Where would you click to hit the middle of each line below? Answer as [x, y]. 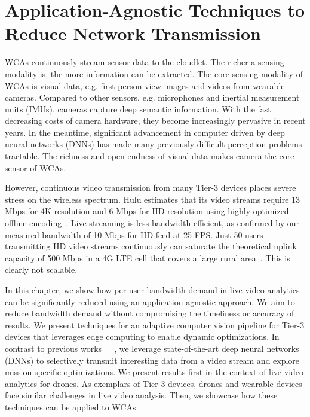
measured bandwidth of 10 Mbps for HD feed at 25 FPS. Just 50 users [134, 234]
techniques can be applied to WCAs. [72, 407]
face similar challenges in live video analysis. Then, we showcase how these [141, 395]
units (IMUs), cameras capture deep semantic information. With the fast [138, 109]
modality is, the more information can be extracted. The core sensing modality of [154, 73]
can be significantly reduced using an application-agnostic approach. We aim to [150, 301]
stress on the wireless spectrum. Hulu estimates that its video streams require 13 [153, 199]
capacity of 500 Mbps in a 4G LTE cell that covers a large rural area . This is [148, 258]
